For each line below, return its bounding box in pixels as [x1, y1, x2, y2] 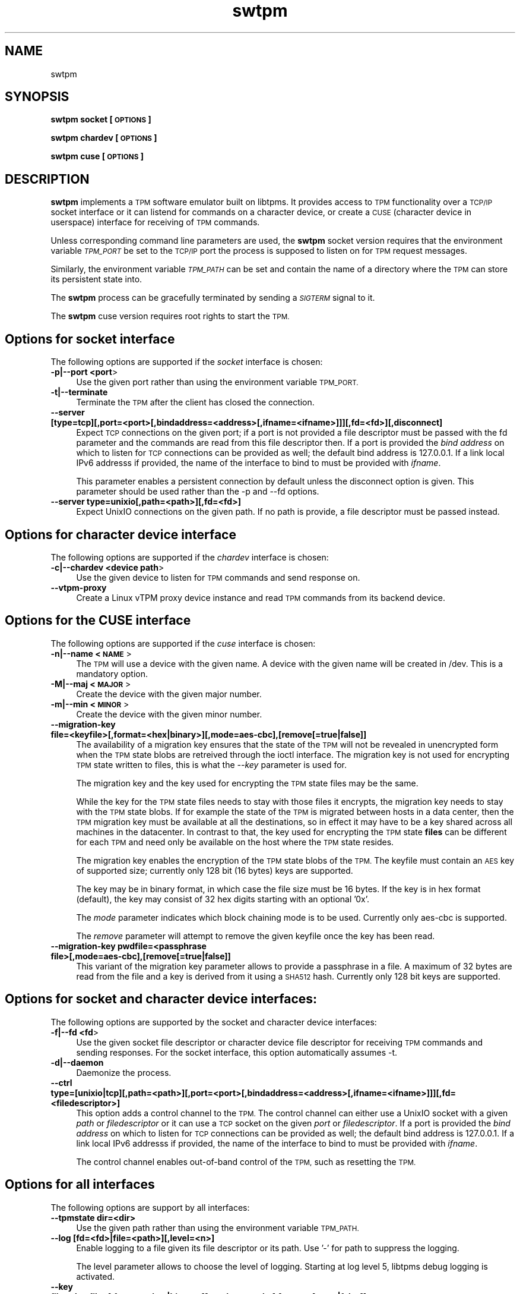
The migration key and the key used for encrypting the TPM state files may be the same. [76, 777, 418, 788]
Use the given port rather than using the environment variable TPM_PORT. [76, 377, 359, 388]
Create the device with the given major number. [76, 688, 262, 699]
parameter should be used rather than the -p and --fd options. [76, 486, 319, 497]
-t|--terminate [50, 387, 108, 398]
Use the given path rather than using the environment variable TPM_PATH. [76, 1222, 359, 1233]
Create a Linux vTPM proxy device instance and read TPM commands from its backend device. [76, 592, 445, 603]
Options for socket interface [5, 331, 175, 347]
